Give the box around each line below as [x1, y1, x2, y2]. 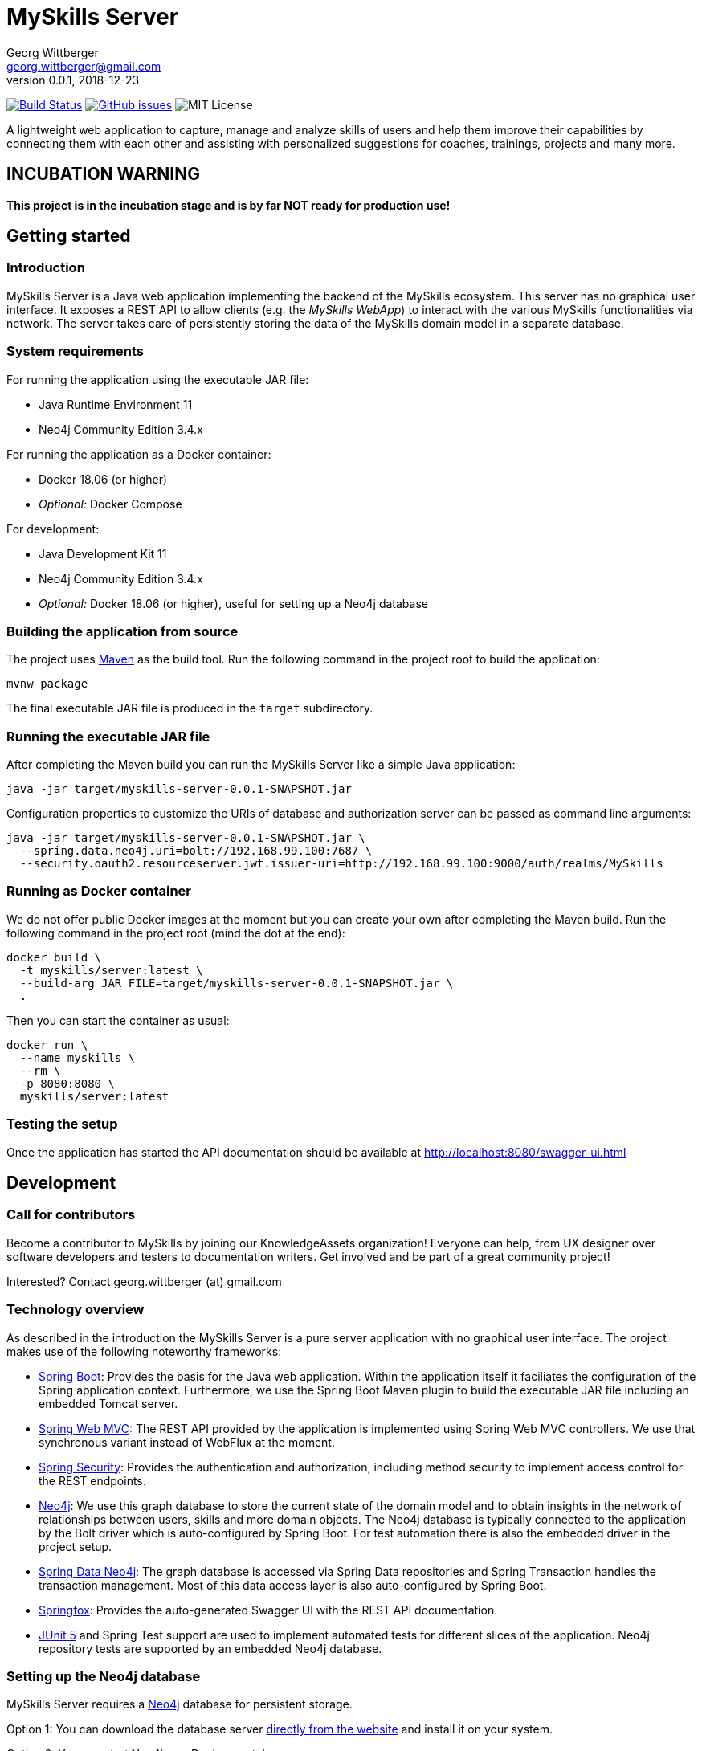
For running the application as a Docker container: [6, 447, 271, 461]
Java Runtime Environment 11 [39, 397, 193, 411]
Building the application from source [6, 622, 239, 639]
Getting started [6, 226, 131, 247]
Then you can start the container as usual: [6, 1013, 230, 1027]
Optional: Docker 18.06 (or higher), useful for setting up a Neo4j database [39, 596, 428, 610]
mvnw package [6, 677, 88, 691]
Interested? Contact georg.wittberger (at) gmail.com [6, 1274, 282, 1288]
